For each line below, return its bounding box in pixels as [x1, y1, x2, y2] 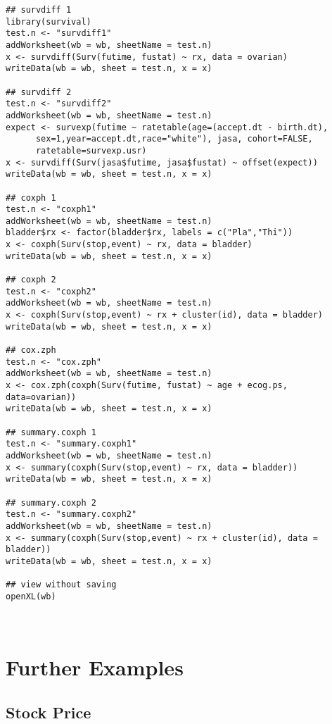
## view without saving [6, 580, 117, 590]
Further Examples [6, 652, 184, 681]
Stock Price [6, 701, 91, 723]
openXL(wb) [6, 591, 56, 601]
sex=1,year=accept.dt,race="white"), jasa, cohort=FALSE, [35, 134, 313, 144]
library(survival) [6, 16, 91, 27]
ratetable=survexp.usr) [35, 145, 147, 156]
